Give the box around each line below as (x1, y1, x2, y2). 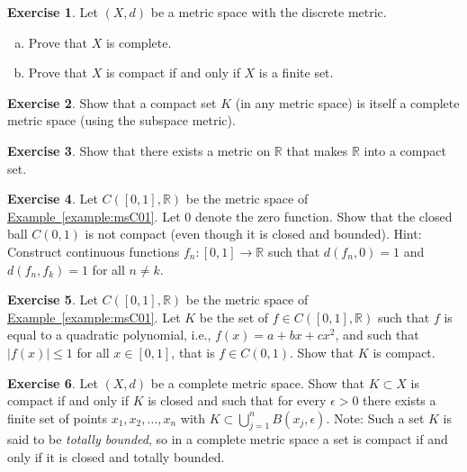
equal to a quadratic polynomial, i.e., (7, 325, 211, 344)
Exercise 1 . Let (7, 3, 98, 21)
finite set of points (7, 408, 107, 427)
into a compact (364, 141, 446, 159)
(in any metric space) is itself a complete (235, 93, 460, 112)
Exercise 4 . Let (7, 189, 98, 208)
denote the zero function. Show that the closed (194, 206, 453, 225)
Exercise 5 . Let (7, 290, 98, 309)
